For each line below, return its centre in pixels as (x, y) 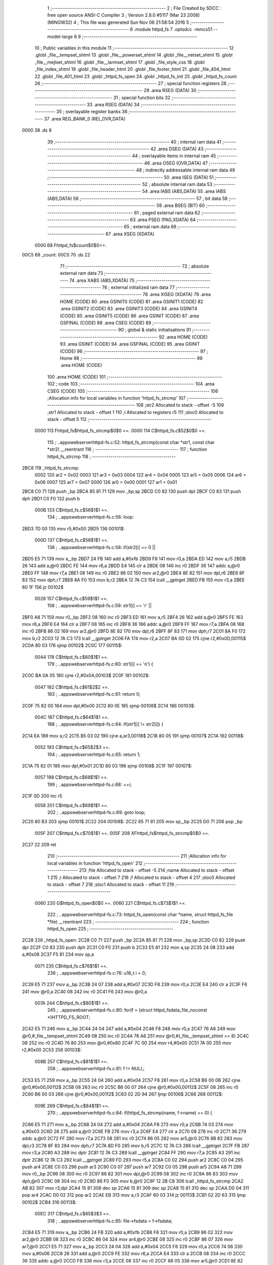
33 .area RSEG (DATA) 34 (113, 105)
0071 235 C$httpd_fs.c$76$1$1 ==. (71, 966)
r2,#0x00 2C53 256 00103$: (52, 1050)
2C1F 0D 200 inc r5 (42, 796)
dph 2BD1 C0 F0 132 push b (51, 498)
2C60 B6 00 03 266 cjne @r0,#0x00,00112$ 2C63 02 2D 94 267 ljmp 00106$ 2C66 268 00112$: (123, 1094)
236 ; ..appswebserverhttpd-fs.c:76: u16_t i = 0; (97, 973)
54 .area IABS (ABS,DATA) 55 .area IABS (184, 191)
